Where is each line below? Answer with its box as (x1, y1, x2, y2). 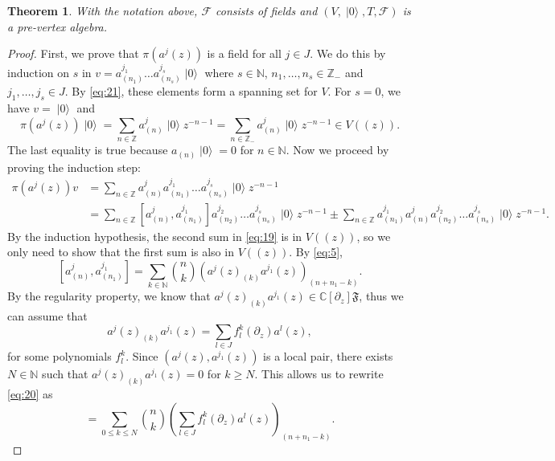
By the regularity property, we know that (7, 288, 211, 304)
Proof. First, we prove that (7, 45, 139, 62)
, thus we (359, 288, 404, 304)
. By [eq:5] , (289, 243, 343, 260)
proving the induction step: (7, 158, 141, 175)
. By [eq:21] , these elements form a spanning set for (64, 83, 318, 100)
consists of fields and (216, 2, 318, 18)
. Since (125, 348, 158, 365)
